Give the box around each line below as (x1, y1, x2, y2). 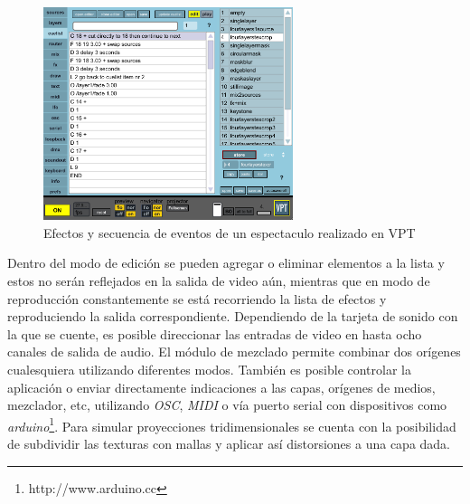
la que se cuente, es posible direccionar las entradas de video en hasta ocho (7, 324, 422, 343)
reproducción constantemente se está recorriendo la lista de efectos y (7, 289, 387, 308)
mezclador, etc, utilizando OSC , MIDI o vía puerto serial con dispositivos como (7, 395, 447, 414)
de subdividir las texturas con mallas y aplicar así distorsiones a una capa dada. (7, 433, 451, 452)
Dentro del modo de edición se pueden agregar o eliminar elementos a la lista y (7, 253, 445, 272)
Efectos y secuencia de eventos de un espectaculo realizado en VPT (43, 223, 416, 242)
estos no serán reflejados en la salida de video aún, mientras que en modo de (7, 271, 430, 290)
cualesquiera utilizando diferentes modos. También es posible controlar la (7, 359, 411, 378)
